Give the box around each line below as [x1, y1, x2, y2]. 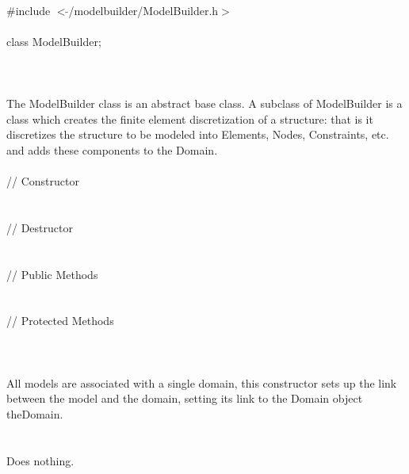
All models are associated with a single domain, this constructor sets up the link [6, 374, 397, 391]
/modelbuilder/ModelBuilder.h [68, 2, 219, 18]
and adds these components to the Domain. [6, 141, 218, 158]
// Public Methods [6, 266, 98, 282]
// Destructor [6, 219, 73, 235]
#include [6, 2, 51, 18]
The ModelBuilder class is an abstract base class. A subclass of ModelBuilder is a [6, 95, 403, 112]
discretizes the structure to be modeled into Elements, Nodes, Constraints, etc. [6, 126, 389, 143]
